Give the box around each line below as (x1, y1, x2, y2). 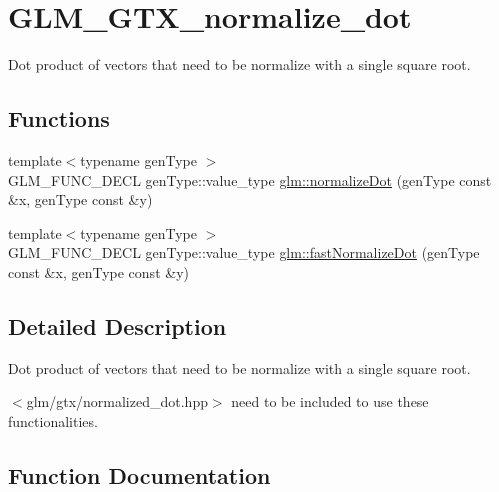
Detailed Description (8, 310, 227, 341)
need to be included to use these (231, 391, 429, 412)
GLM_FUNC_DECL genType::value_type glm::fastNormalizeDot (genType (8, 242, 480, 263)
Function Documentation (8, 459, 271, 490)
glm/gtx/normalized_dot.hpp (26, 391, 208, 412)
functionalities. (8, 410, 98, 431)
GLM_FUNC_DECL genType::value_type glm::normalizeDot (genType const (8, 169, 492, 190)
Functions (8, 103, 110, 134)
